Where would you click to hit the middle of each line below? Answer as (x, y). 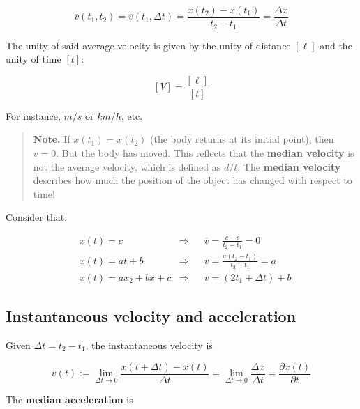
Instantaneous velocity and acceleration (151, 316)
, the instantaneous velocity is (149, 345)
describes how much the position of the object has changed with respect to (193, 180)
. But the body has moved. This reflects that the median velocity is (205, 152)
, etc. (132, 115)
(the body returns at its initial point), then (242, 139)
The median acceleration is (69, 399)
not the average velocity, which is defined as (127, 166)
